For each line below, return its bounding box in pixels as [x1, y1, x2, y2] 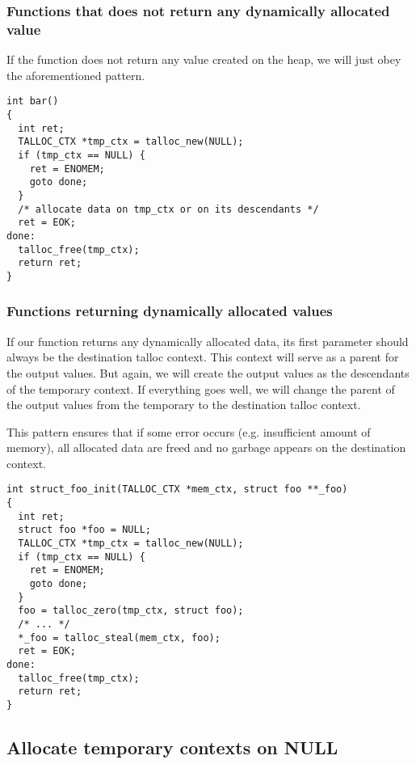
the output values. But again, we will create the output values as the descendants [6, 364, 410, 381]
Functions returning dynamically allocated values [6, 301, 333, 321]
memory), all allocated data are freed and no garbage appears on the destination [6, 439, 406, 456]
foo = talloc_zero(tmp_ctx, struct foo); [18, 605, 244, 617]
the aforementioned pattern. [6, 66, 145, 83]
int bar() [6, 95, 59, 108]
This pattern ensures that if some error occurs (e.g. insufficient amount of [6, 423, 371, 440]
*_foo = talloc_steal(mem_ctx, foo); [18, 631, 221, 644]
